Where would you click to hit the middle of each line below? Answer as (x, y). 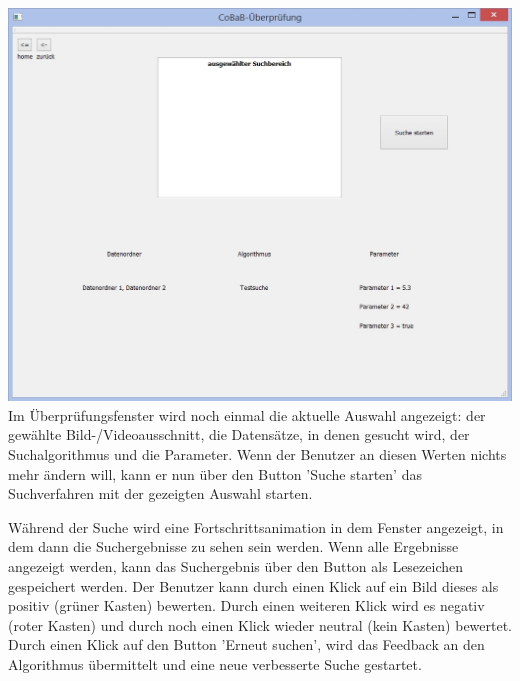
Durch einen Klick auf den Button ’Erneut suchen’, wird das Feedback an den (246, 644)
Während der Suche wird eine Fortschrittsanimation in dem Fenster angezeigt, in (256, 526)
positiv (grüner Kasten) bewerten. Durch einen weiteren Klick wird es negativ (246, 605)
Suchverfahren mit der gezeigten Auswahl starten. (160, 493)
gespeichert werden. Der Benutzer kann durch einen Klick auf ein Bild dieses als (253, 585)
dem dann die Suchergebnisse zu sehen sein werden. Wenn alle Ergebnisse (233, 546)
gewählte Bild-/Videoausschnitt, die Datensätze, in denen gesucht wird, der (239, 434)
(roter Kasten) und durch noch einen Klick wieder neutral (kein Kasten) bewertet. (260, 624)
